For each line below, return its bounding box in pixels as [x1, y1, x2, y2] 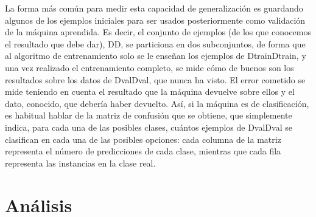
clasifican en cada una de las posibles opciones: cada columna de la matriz [5, 133, 281, 145]
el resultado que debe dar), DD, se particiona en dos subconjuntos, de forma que [5, 37, 306, 50]
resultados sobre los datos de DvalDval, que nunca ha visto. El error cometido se [5, 73, 306, 86]
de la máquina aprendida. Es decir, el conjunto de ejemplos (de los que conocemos [5, 26, 312, 38]
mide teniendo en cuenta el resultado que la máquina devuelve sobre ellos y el [5, 85, 295, 98]
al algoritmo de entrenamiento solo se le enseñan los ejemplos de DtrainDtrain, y [5, 49, 306, 62]
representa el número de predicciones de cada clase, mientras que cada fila [5, 145, 281, 157]
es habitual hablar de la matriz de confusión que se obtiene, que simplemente [5, 109, 292, 122]
